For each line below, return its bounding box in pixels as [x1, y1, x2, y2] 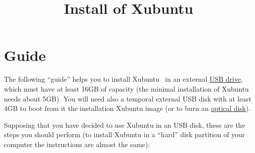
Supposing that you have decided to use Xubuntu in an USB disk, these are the [4, 119, 245, 130]
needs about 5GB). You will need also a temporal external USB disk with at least [4, 93, 252, 103]
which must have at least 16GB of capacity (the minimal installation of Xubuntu [4, 83, 249, 94]
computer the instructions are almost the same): [4, 139, 150, 149]
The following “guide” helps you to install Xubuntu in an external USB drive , [4, 74, 243, 84]
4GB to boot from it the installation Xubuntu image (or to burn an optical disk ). [4, 103, 251, 113]
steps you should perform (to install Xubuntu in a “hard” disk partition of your [4, 129, 245, 140]
